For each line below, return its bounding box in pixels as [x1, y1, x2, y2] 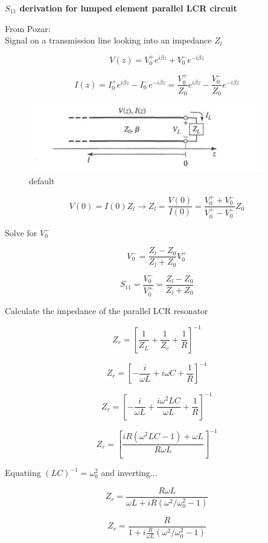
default [29, 174, 55, 187]
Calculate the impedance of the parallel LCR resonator [5, 304, 208, 316]
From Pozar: [5, 22, 51, 34]
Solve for [5, 226, 37, 239]
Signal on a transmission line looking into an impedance [5, 34, 212, 47]
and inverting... [101, 466, 158, 479]
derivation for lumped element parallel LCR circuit [19, 2, 237, 14]
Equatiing [5, 466, 41, 479]
